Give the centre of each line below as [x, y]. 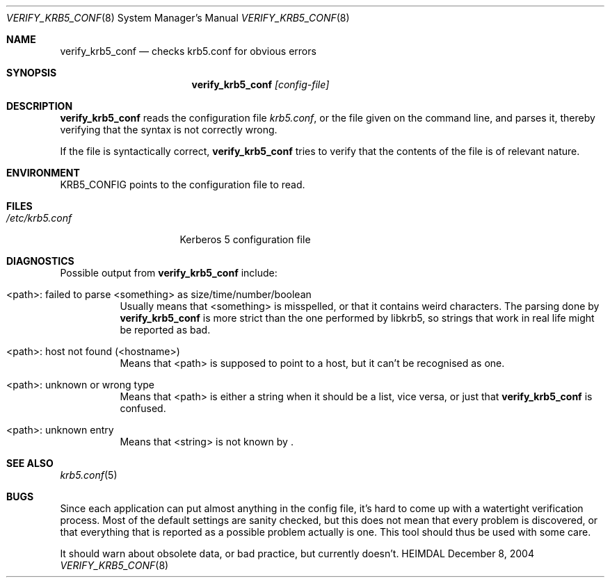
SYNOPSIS [32, 73]
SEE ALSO [30, 463]
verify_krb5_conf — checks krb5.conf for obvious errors [188, 51]
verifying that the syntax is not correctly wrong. [169, 130]
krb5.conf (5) [89, 475]
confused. [143, 408]
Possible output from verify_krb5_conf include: [169, 273]
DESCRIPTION [40, 106]
